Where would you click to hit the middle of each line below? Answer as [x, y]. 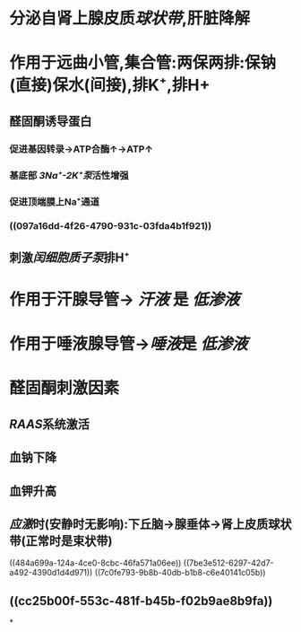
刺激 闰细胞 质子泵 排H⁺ [69, 257]
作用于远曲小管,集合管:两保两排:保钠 [143, 63]
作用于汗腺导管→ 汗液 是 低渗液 [125, 299]
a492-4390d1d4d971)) [51, 573]
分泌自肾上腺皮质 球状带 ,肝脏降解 [130, 18]
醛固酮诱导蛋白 [51, 121]
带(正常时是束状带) [61, 541]
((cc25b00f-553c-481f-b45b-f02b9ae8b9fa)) [141, 601]
